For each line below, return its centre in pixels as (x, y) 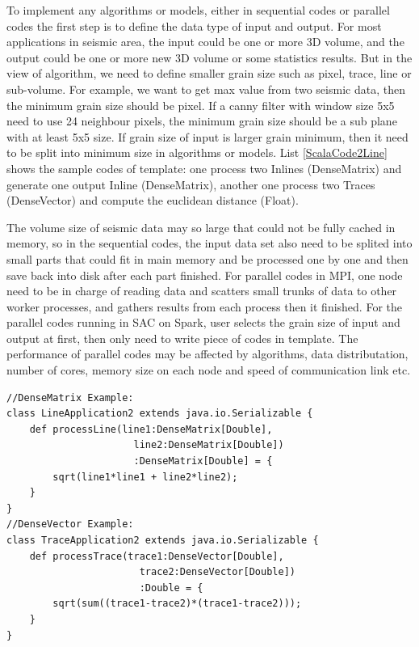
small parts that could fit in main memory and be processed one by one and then (207, 258)
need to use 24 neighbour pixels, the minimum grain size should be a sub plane (202, 121)
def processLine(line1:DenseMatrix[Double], (151, 429)
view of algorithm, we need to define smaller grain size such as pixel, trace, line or (209, 73)
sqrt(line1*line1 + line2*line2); (145, 477)
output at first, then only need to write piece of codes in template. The (182, 338)
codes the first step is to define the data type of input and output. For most (194, 25)
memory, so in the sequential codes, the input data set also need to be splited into (209, 243)
